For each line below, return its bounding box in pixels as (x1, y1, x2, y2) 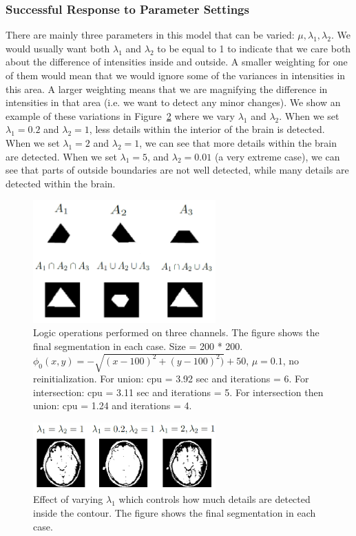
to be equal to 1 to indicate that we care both (157, 41, 351, 55)
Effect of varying (33, 492, 103, 506)
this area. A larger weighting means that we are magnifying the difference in (6, 81, 328, 96)
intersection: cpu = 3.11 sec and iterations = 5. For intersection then (33, 384, 324, 399)
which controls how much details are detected (118, 492, 311, 506)
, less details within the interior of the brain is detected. (89, 122, 325, 136)
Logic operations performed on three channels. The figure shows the (33, 325, 320, 340)
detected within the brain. (6, 176, 116, 190)
